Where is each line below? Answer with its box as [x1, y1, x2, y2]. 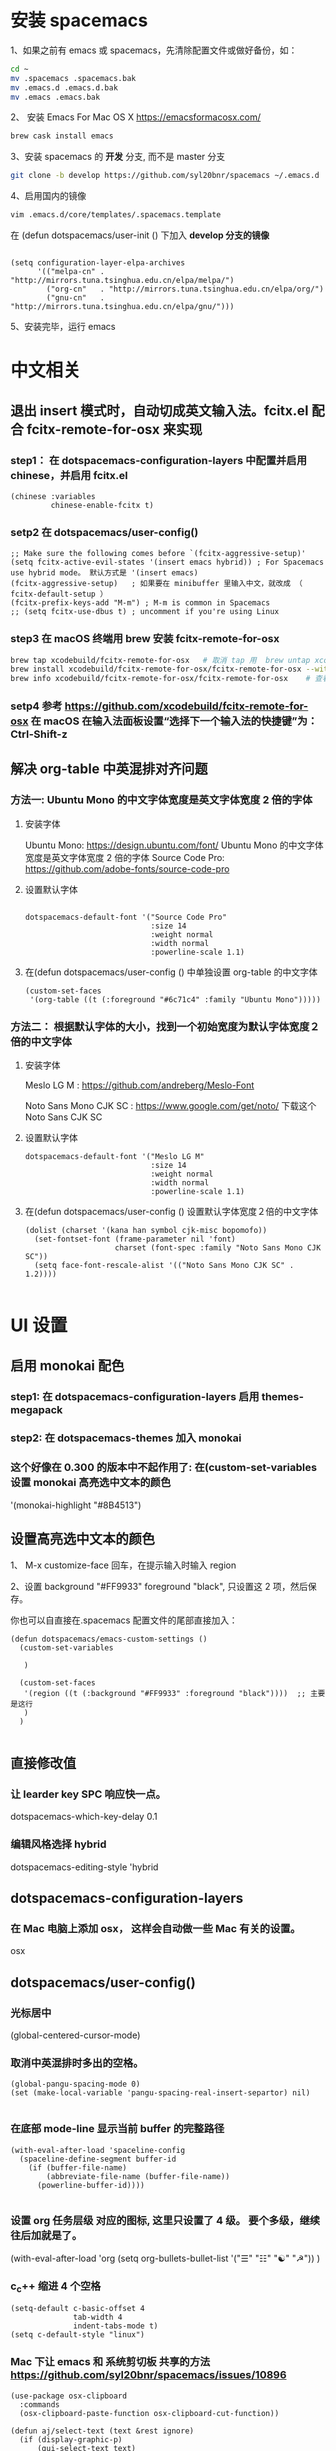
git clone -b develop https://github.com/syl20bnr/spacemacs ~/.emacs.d [10, 171, 320, 181]
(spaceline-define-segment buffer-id [19, 2154, 177, 2164]
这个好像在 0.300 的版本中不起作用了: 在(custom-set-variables [10, 1461, 318, 1475]
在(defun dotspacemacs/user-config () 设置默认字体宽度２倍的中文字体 [24, 1206, 319, 1218]
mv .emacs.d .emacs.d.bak [10, 82, 118, 93]
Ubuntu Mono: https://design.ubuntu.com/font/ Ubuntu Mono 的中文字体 [24, 839, 324, 851]
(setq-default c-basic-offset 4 [10, 2304, 145, 2314]
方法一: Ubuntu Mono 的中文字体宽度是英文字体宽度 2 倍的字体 [10, 793, 313, 807]
